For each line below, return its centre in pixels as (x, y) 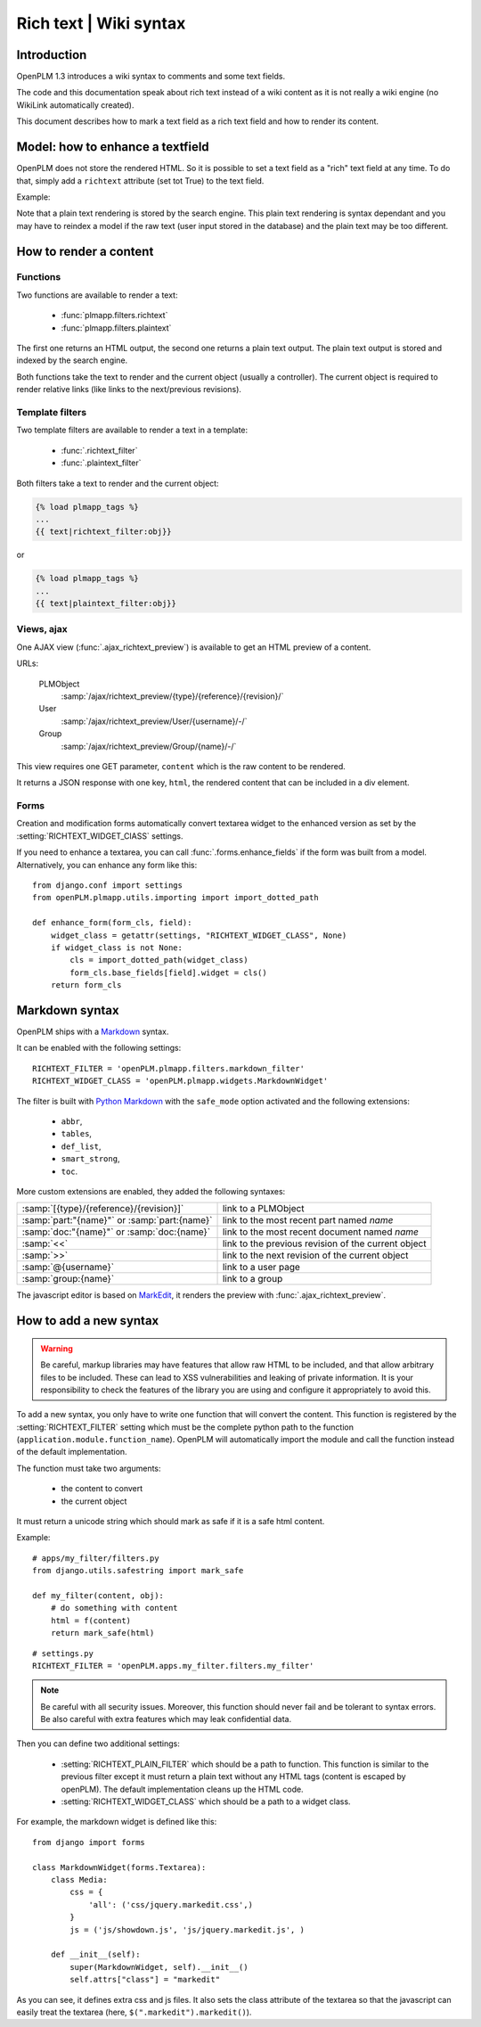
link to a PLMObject (263, 1209)
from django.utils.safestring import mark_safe (138, 1571)
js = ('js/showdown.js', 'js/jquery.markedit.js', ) (187, 1929)
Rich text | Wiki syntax (101, 23)
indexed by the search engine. (72, 360)
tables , (77, 1134)
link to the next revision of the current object (315, 1255)
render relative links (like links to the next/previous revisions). (129, 390)
